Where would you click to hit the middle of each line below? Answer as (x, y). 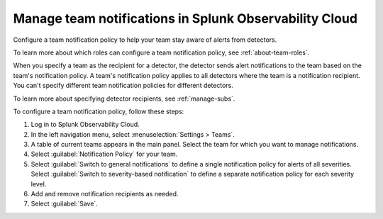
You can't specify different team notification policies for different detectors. (123, 86)
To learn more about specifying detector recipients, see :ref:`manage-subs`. (124, 99)
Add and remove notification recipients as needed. (105, 194)
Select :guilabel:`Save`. (65, 204)
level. (39, 184)
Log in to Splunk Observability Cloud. (85, 125)
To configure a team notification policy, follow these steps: (99, 111)
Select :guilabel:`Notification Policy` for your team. (104, 154)
